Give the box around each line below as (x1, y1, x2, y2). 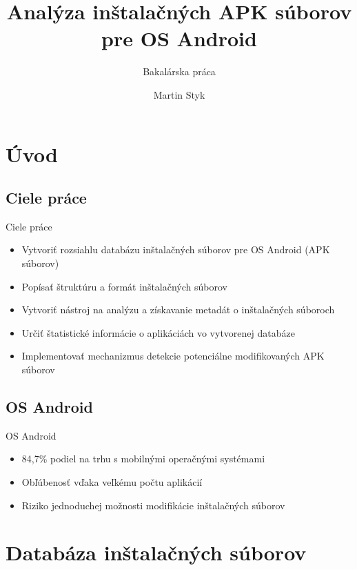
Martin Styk (153, 87, 205, 101)
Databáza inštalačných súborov (6, 538, 307, 567)
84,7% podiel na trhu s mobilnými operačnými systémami (21, 451, 265, 466)
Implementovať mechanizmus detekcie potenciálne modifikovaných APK (21, 348, 325, 363)
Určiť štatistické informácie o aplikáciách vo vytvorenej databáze (21, 325, 295, 340)
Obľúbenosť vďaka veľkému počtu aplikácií (21, 475, 203, 489)
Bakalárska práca (143, 64, 216, 79)
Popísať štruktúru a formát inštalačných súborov (21, 279, 227, 293)
